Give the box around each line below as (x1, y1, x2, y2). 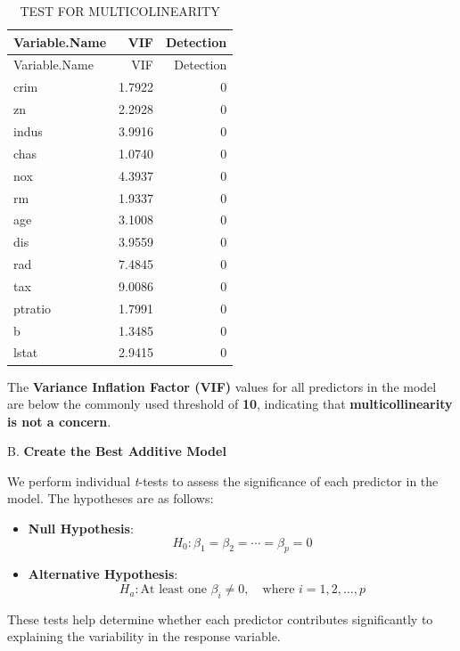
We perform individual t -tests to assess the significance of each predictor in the (7, 471, 439, 490)
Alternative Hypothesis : (28, 565, 178, 583)
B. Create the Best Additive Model (7, 442, 226, 460)
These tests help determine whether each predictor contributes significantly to (7, 609, 433, 628)
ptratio (13, 298, 52, 317)
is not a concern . (7, 411, 111, 430)
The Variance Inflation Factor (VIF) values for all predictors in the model (7, 377, 437, 395)
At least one (140, 583, 207, 597)
